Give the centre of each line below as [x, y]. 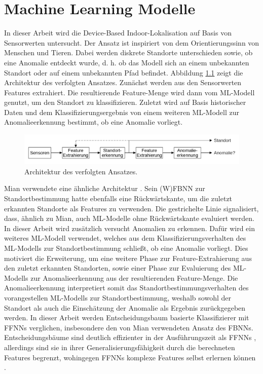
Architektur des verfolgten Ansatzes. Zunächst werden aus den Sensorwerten [123, 82]
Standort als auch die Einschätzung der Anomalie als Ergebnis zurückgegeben [125, 307]
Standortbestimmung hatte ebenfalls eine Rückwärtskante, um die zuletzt [118, 198]
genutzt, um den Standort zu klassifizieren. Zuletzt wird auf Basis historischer [125, 102]
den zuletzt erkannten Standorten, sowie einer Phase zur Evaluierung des [118, 268]
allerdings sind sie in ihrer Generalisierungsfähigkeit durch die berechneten [120, 347]
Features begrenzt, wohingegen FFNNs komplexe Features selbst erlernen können [130, 357]
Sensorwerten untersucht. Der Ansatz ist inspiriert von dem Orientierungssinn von [132, 42]
